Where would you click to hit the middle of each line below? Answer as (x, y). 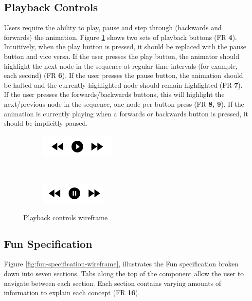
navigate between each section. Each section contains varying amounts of (113, 283)
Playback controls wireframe (66, 217)
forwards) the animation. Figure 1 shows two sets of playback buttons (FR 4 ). (121, 37)
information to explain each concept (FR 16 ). (72, 292)
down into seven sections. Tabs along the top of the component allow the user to (124, 273)
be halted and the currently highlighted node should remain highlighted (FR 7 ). (123, 85)
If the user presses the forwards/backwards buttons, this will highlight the (114, 94)
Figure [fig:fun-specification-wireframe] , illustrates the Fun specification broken (121, 264)
